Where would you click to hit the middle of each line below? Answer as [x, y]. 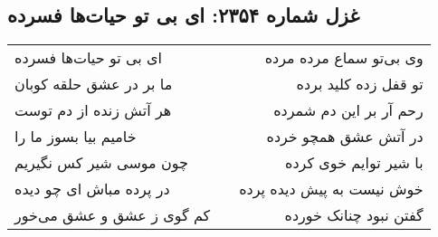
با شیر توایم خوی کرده [354, 163]
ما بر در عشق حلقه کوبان [94, 84]
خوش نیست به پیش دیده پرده [331, 189]
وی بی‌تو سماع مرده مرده [344, 58]
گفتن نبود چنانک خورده [354, 215]
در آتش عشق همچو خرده [345, 137]
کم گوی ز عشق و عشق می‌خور [113, 215]
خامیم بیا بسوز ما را [76, 137]
